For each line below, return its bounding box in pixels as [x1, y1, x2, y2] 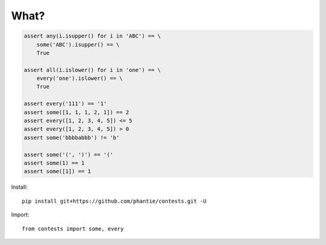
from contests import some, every [22, 225, 124, 232]
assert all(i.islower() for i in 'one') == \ [24, 67, 161, 73]
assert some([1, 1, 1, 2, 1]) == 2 [24, 109, 129, 116]
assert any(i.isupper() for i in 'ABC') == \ [24, 33, 161, 39]
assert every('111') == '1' [24, 100, 107, 107]
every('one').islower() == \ [36, 75, 123, 82]
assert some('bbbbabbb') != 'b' [24, 134, 120, 141]
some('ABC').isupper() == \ [36, 41, 120, 48]
